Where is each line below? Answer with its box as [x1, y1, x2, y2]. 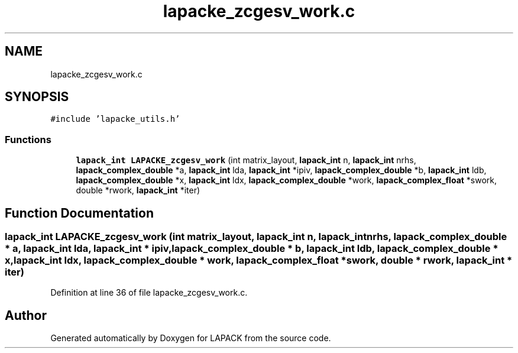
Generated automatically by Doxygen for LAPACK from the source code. [50, 333, 331, 344]
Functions [5, 133, 51, 145]
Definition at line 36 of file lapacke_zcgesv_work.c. [50, 287, 248, 298]
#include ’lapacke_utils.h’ [50, 114, 180, 124]
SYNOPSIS [5, 89, 69, 105]
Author [5, 307, 47, 323]
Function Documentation [5, 205, 154, 221]
